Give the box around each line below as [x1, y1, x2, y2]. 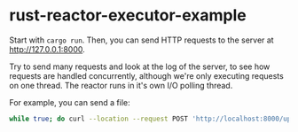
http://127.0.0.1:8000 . [9, 43, 86, 54]
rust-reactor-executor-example [9, 5, 247, 26]
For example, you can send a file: [9, 97, 130, 107]
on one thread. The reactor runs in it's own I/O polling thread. [9, 80, 233, 90]
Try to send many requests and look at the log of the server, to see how [9, 61, 271, 72]
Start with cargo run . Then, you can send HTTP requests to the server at [9, 35, 274, 45]
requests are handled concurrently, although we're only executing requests [9, 70, 284, 81]
